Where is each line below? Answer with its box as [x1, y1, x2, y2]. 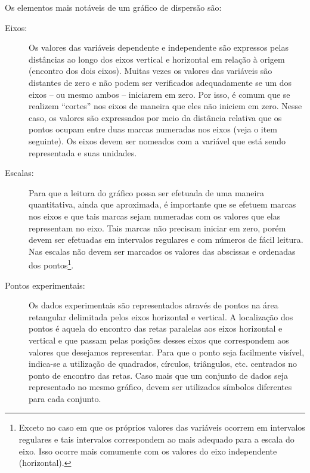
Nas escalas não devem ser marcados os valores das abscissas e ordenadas [29, 245, 296, 257]
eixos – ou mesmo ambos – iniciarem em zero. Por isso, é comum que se [29, 88, 290, 100]
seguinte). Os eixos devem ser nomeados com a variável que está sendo [29, 134, 286, 147]
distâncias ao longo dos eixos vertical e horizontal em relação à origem [29, 52, 285, 65]
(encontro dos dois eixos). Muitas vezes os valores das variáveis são [29, 64, 272, 77]
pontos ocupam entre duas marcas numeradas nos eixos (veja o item [29, 123, 278, 135]
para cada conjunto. [29, 392, 101, 404]
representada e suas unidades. [29, 146, 137, 159]
